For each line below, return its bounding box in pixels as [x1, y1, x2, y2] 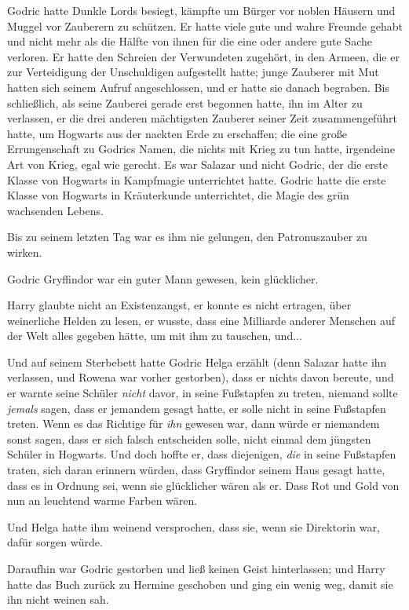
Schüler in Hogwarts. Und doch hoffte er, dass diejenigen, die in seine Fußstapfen [7, 446, 396, 462]
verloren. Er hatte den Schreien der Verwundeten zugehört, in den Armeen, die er [7, 48, 400, 64]
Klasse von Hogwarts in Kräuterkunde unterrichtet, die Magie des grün [7, 187, 349, 203]
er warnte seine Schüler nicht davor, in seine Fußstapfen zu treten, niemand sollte [7, 385, 398, 401]
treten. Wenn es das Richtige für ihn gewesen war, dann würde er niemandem [7, 415, 380, 432]
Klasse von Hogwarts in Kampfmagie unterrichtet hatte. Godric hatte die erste [7, 171, 386, 188]
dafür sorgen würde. [7, 534, 103, 550]
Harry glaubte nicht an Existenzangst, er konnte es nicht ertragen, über [7, 297, 352, 313]
